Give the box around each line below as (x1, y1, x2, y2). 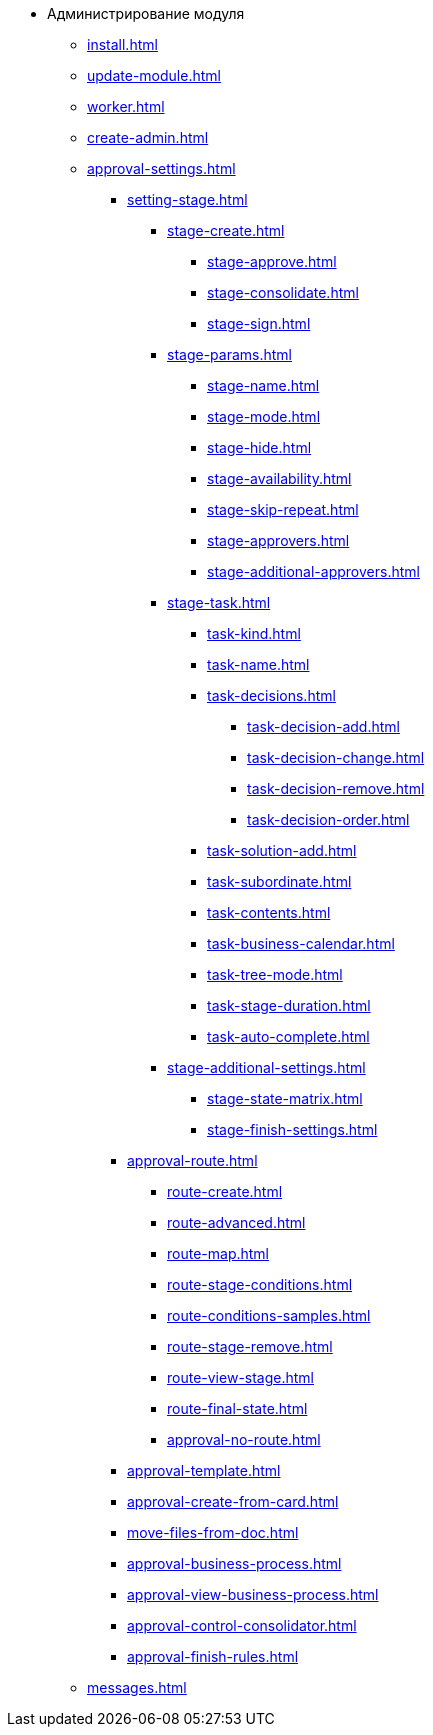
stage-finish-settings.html (207, 1121, 378, 1138)
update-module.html (87, 67, 221, 84)
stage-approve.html (207, 253, 337, 270)
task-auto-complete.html (207, 1028, 370, 1045)
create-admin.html (87, 129, 209, 146)
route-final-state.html (167, 1400, 308, 1417)
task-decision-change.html (247, 749, 425, 766)
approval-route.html (127, 1152, 258, 1169)
